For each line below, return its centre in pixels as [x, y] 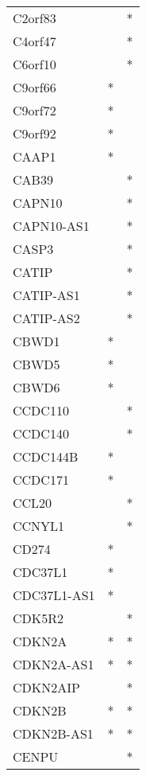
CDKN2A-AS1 [54, 664]
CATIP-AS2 [46, 318]
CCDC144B [46, 456]
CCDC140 [41, 433]
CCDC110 [41, 410]
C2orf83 [35, 18]
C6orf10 [35, 64]
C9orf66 [35, 87]
